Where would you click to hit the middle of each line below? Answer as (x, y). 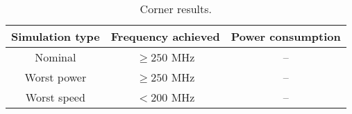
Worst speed (55, 97)
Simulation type (56, 36)
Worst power (56, 77)
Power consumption (286, 36)
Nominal (56, 57)
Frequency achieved (165, 36)
